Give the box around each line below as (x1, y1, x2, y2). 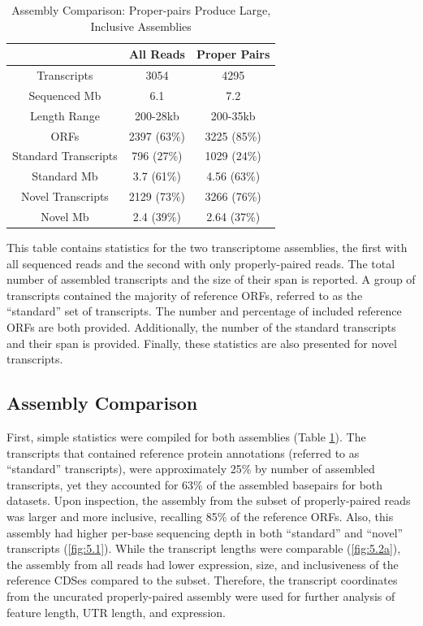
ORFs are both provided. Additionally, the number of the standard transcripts (6, 319, 396, 335)
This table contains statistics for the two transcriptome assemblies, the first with (6, 239, 408, 256)
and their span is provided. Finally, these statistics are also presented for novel (6, 334, 397, 351)
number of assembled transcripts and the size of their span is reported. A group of (6, 271, 416, 288)
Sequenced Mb (28, 86, 101, 103)
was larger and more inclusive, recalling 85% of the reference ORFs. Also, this (6, 507, 394, 524)
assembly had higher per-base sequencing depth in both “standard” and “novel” (6, 524, 404, 541)
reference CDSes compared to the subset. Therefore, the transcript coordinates (6, 572, 398, 589)
